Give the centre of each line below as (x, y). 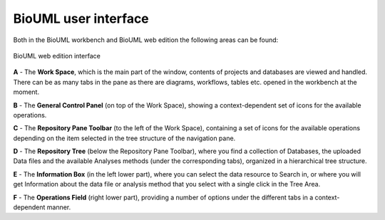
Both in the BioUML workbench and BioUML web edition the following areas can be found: (146, 40)
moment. (26, 92)
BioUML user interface (81, 19)
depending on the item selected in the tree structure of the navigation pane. (124, 138)
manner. (59, 207)
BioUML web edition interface (57, 56)
